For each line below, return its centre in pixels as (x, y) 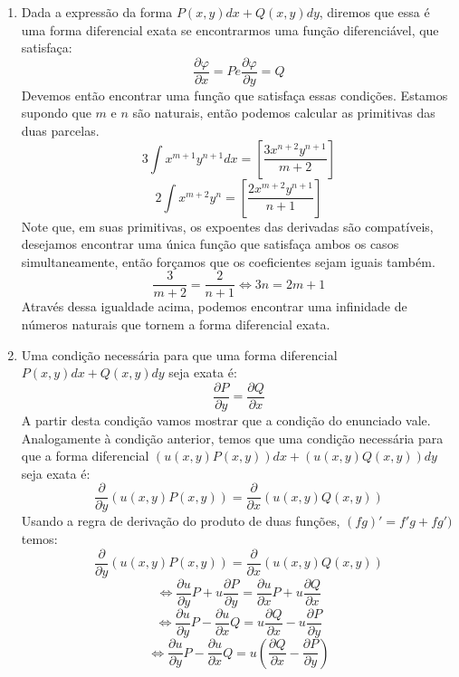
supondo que (56, 113)
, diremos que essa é (374, 12)
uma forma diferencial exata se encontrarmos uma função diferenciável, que (230, 29)
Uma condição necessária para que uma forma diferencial (179, 354)
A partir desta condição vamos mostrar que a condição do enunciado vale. (226, 420)
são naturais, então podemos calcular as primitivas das (284, 113)
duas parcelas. (60, 131)
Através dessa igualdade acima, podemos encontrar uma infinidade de (214, 306)
